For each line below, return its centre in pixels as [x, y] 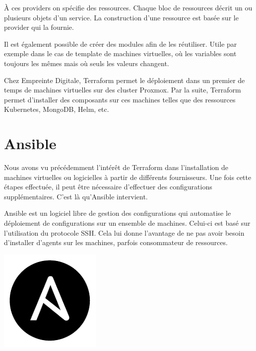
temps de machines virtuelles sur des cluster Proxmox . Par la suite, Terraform [123, 90]
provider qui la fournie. [39, 27]
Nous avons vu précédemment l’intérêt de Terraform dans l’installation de [116, 167]
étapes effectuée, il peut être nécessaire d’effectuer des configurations [108, 187]
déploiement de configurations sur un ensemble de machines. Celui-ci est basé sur [127, 223]
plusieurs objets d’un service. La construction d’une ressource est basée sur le [121, 17]
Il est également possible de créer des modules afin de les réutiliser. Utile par [121, 44]
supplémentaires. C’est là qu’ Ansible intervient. [76, 196]
